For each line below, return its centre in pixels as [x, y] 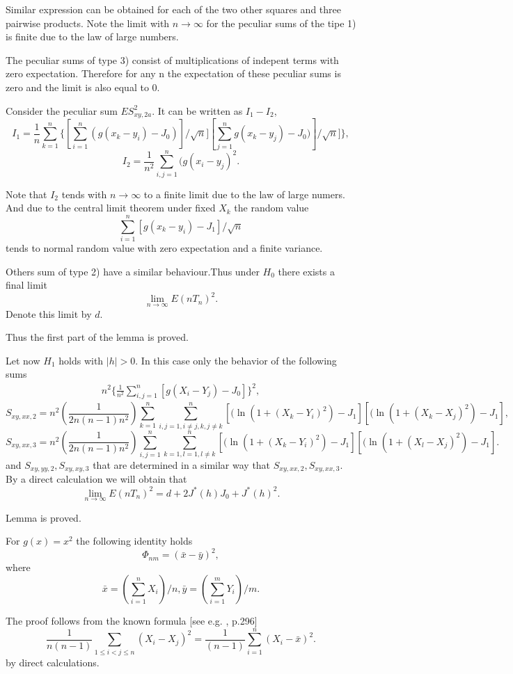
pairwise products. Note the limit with [88, 23]
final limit [26, 285]
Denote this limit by [49, 313]
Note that [26, 194]
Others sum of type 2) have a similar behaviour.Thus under [133, 271]
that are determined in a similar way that [182, 464]
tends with [84, 194]
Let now [23, 360]
